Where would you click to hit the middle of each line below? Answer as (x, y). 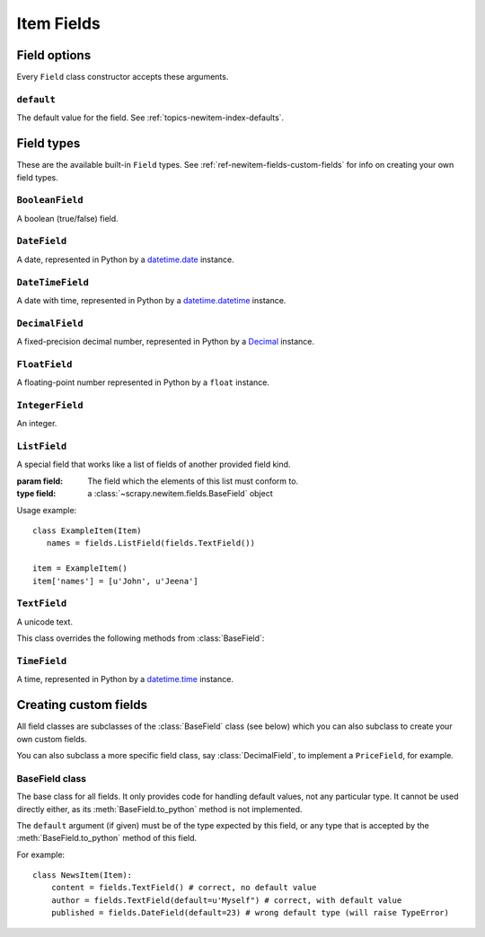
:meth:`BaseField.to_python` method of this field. (107, 838)
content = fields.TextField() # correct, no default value (184, 888)
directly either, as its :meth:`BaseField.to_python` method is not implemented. (159, 809)
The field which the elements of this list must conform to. (193, 481)
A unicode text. (45, 622)
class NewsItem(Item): (83, 876)
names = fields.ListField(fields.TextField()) (151, 543)
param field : (40, 481)
